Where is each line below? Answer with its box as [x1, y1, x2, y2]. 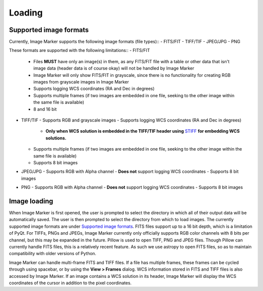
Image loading [9, 197, 54, 205]
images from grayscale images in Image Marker [33, 79, 129, 85]
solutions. [45, 135, 67, 141]
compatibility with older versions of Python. [9, 251, 96, 257]
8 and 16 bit [33, 106, 57, 112]
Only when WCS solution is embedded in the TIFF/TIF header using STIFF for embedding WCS [45, 128, 240, 134]
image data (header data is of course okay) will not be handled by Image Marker [33, 66, 194, 71]
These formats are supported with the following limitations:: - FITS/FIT [9, 48, 150, 53]
